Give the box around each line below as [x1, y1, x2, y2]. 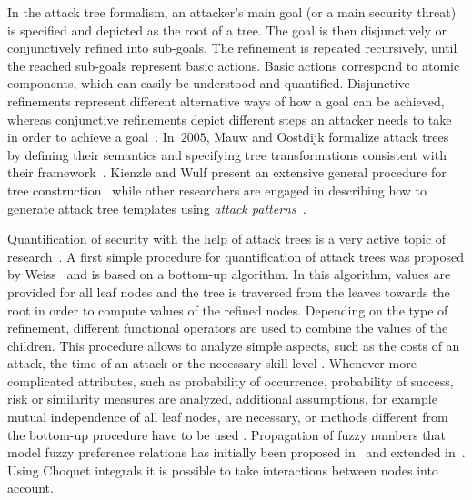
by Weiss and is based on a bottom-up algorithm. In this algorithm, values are [7, 265, 451, 284]
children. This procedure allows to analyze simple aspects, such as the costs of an [7, 335, 460, 355]
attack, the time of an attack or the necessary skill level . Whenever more [7, 354, 417, 373]
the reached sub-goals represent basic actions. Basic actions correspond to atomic [7, 55, 460, 75]
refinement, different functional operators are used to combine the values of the [7, 318, 448, 337]
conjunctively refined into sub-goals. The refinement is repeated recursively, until [7, 38, 457, 57]
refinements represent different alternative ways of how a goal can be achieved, [7, 91, 445, 110]
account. [7, 478, 54, 497]
